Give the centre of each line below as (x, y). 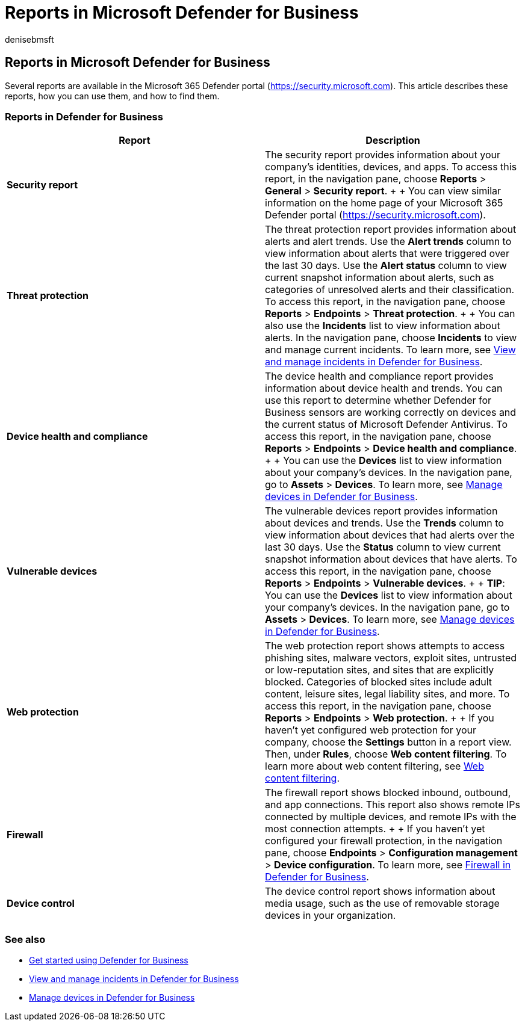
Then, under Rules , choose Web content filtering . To (386, 754)
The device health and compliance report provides (379, 376)
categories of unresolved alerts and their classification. (390, 290)
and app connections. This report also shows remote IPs (393, 805)
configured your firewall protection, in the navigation (384, 841)
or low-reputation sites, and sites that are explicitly (380, 670)
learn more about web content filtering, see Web (374, 766)
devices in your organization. (331, 916)
